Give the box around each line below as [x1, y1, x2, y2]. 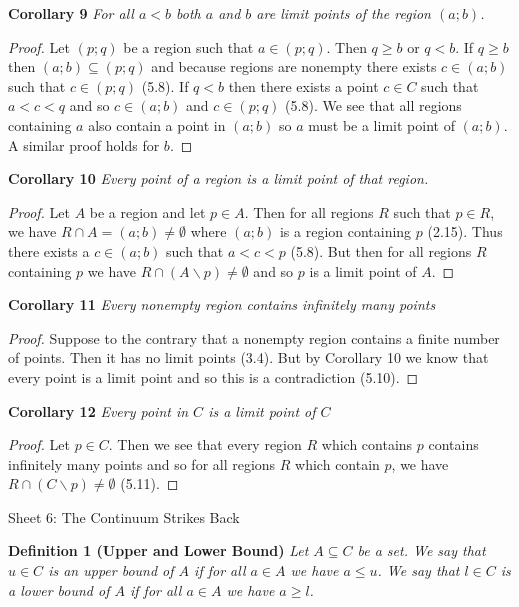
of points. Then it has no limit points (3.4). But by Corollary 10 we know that [8, 347, 489, 368]
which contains [321, 434, 413, 455]
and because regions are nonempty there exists [151, 56, 437, 77]
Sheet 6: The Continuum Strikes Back [8, 506, 240, 527]
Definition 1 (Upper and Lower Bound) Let [8, 540, 309, 561]
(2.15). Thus [427, 221, 503, 242]
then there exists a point [228, 75, 379, 96]
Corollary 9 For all [8, 3, 134, 23]
